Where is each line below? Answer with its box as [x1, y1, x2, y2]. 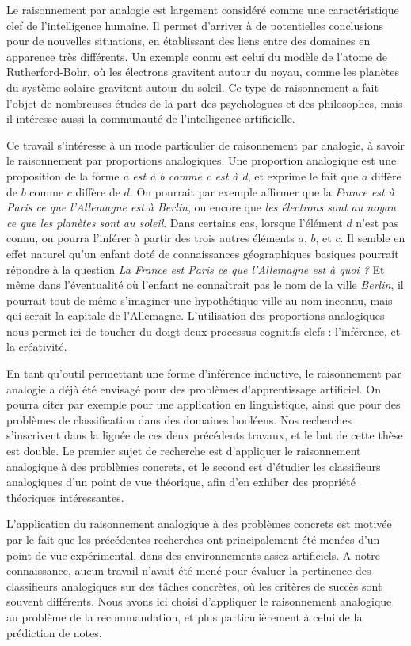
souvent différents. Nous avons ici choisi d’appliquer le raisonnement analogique [6, 593, 392, 610]
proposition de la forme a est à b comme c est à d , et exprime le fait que [6, 167, 359, 184]
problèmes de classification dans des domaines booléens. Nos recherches [6, 411, 352, 427]
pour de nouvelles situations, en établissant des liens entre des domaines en [6, 32, 371, 49]
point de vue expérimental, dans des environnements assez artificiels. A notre [6, 546, 380, 563]
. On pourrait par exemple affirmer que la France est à [129, 183, 394, 199]
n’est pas [356, 214, 399, 230]
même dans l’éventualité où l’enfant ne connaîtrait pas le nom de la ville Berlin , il [6, 276, 404, 293]
